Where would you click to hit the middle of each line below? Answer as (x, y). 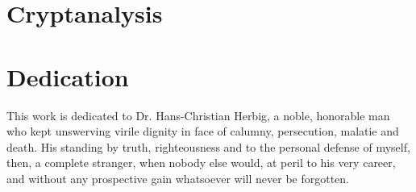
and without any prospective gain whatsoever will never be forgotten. (178, 178)
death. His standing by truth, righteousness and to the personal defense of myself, (208, 146)
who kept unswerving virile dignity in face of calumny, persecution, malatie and (203, 131)
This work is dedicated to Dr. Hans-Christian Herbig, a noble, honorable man (198, 115)
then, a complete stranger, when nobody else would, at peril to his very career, (201, 163)
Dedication (68, 76)
